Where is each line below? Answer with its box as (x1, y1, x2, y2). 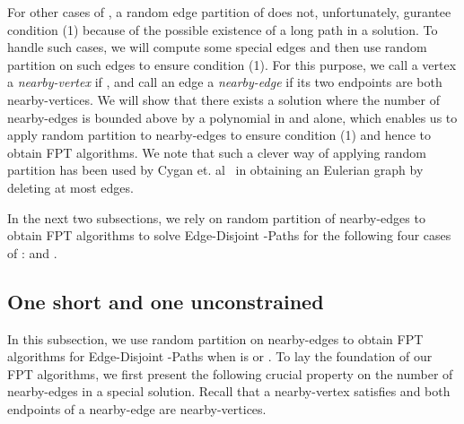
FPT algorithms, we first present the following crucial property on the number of (7, 364, 453, 383)
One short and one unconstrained (7, 287, 324, 315)
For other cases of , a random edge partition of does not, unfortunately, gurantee (7, 3, 451, 21)
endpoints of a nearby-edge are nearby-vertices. (7, 399, 267, 418)
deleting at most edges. (7, 177, 134, 196)
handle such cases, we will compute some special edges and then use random (7, 38, 427, 56)
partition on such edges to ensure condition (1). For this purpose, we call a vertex (7, 55, 457, 74)
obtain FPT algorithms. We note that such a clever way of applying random (7, 143, 426, 161)
